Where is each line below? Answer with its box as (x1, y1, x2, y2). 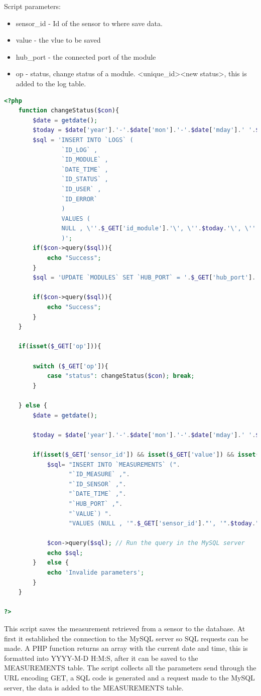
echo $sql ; (47, 549, 83, 556)
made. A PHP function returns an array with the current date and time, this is (4, 643, 248, 653)
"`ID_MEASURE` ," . (68, 471, 130, 478)
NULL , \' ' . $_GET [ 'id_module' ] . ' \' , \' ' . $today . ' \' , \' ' (61, 225, 256, 232)
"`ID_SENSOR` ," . (68, 480, 126, 488)
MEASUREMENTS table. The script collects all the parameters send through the (4, 662, 256, 673)
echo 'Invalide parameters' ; (47, 569, 145, 577)
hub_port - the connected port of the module (16, 51, 156, 62)
